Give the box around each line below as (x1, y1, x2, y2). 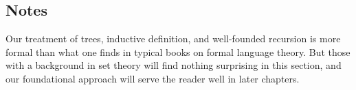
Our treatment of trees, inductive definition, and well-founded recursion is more (5, 31, 341, 46)
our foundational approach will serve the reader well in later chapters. (5, 71, 300, 85)
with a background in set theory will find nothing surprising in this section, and (5, 58, 342, 72)
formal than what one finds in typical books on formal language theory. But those (5, 44, 351, 59)
